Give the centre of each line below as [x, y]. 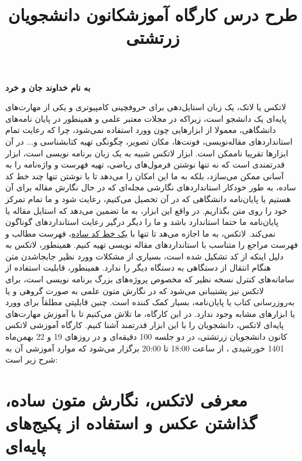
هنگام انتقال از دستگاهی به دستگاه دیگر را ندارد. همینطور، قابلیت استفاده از [138, 267]
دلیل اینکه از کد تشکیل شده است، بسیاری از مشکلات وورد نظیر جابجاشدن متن [145, 256]
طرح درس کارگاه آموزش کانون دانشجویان [153, 14]
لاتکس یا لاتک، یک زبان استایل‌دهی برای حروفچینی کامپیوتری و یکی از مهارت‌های [146, 107]
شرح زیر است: [32, 359]
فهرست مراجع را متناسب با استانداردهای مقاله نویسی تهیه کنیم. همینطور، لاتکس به [152, 245]
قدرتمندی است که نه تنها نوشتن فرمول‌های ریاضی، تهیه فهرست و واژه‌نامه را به [145, 164]
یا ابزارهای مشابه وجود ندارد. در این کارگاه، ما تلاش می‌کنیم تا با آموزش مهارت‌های [150, 313]
